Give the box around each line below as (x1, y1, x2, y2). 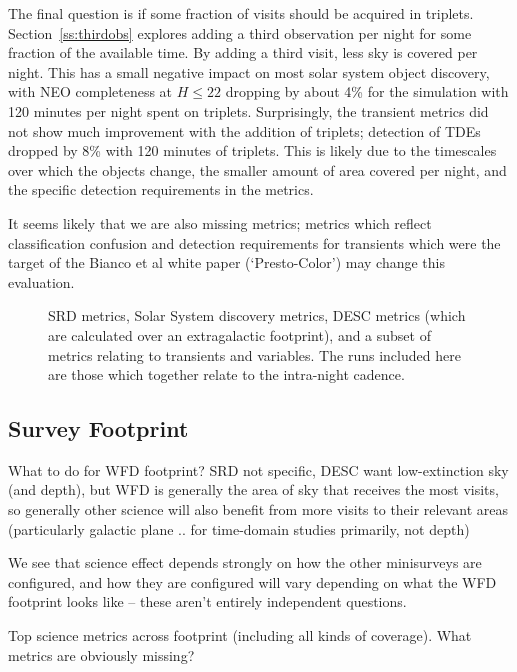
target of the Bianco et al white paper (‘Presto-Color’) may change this (8, 252, 446, 273)
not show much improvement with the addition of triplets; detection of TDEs (8, 120, 481, 141)
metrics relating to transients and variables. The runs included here (48, 344, 461, 365)
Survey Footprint (8, 413, 189, 444)
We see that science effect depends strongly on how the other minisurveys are (8, 552, 482, 573)
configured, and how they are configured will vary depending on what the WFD (8, 571, 497, 592)
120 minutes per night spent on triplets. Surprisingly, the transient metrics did (8, 100, 489, 121)
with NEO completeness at (8, 81, 173, 102)
